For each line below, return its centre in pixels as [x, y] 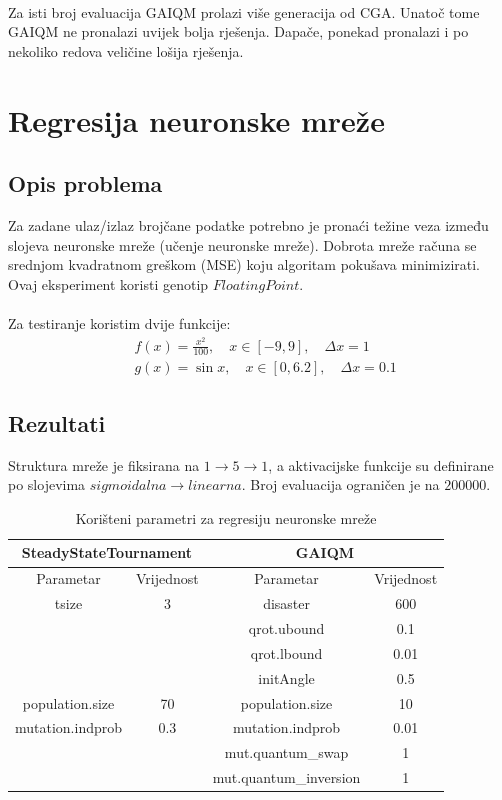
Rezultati [57, 422]
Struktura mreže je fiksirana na [104, 464]
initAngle [286, 677]
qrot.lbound [286, 652]
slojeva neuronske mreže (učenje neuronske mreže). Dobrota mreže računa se [242, 244]
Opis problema [85, 183]
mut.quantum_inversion [286, 777]
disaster [286, 603]
